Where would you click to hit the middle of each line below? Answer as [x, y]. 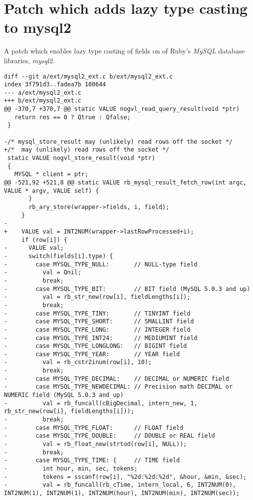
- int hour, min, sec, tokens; [71, 469]
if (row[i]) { [44, 240]
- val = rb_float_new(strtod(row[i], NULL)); [96, 444]
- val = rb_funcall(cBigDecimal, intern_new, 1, [101, 403]
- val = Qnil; [43, 273]
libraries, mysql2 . [29, 60]
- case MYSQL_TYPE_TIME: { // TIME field [92, 461]
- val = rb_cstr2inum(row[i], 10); [78, 362]
